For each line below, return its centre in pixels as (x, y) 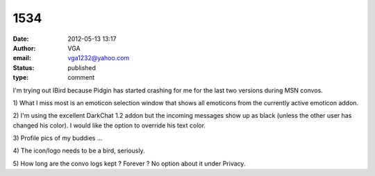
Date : (21, 39)
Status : (24, 68)
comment (81, 78)
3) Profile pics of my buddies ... (58, 138)
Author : (24, 48)
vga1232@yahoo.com (99, 58)
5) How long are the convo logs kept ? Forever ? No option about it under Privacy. (129, 164)
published (82, 68)
